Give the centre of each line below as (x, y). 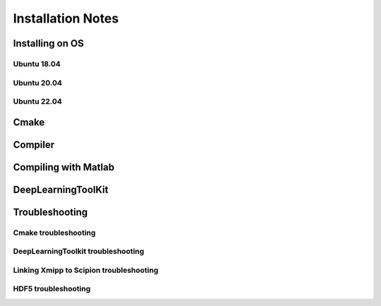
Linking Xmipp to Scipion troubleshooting (86, 270)
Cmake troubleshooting (54, 233)
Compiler (34, 145)
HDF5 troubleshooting (52, 289)
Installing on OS (48, 43)
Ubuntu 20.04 (38, 82)
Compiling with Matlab (64, 167)
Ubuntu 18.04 (37, 63)
